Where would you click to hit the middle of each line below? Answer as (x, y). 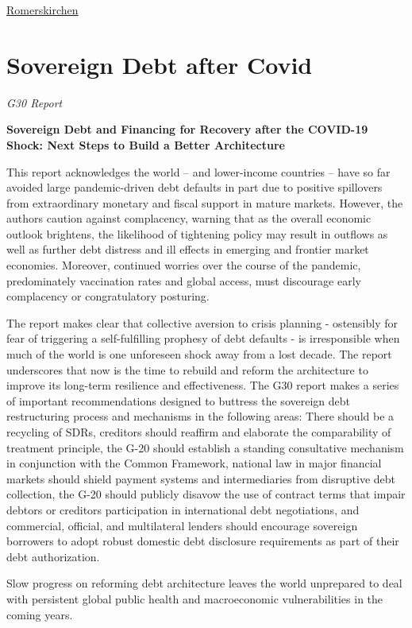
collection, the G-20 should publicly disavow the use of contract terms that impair (206, 494)
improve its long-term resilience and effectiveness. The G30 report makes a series (203, 385)
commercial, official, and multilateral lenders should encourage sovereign (182, 525)
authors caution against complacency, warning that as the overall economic (189, 218)
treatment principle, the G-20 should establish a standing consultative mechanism (205, 447)
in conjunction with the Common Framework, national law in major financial (194, 463)
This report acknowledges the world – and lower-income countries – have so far (198, 171)
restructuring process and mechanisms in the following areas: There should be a (200, 416)
